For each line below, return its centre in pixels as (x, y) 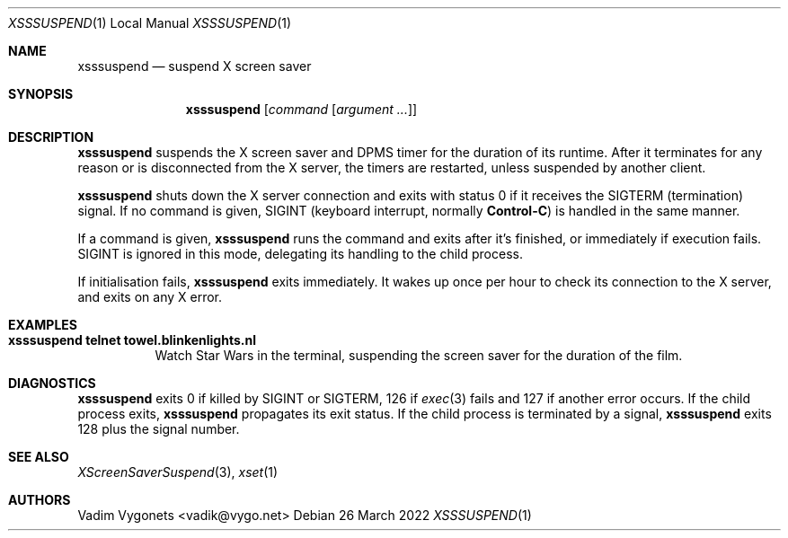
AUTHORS (40, 500)
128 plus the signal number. (159, 429)
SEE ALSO (39, 457)
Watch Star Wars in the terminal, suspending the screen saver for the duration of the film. (419, 355)
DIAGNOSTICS (52, 383)
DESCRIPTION (51, 137)
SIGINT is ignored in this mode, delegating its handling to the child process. (300, 254)
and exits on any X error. (150, 297)
